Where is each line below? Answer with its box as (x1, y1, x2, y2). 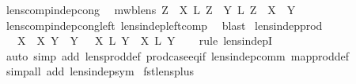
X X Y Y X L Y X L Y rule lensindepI (17, 32, 273, 49)
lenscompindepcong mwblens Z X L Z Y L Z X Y (6, 2, 296, 17)
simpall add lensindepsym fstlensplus (6, 63, 194, 79)
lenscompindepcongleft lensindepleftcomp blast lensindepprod (6, 16, 323, 33)
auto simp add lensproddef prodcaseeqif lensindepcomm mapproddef (6, 47, 349, 64)
